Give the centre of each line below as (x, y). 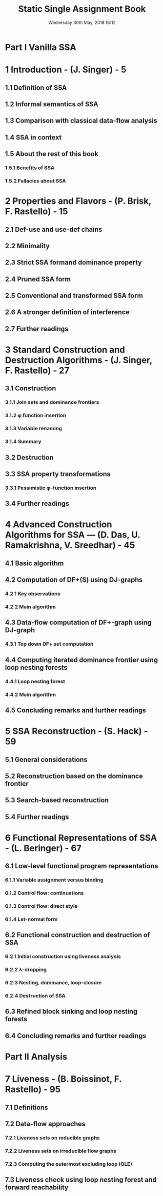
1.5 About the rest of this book (52, 154)
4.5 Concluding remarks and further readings (76, 710)
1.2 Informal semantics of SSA (52, 104)
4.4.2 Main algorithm (31, 695)
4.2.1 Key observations (33, 594)
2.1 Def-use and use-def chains (54, 229)
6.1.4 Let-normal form (31, 919)
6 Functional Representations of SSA (81, 838)
